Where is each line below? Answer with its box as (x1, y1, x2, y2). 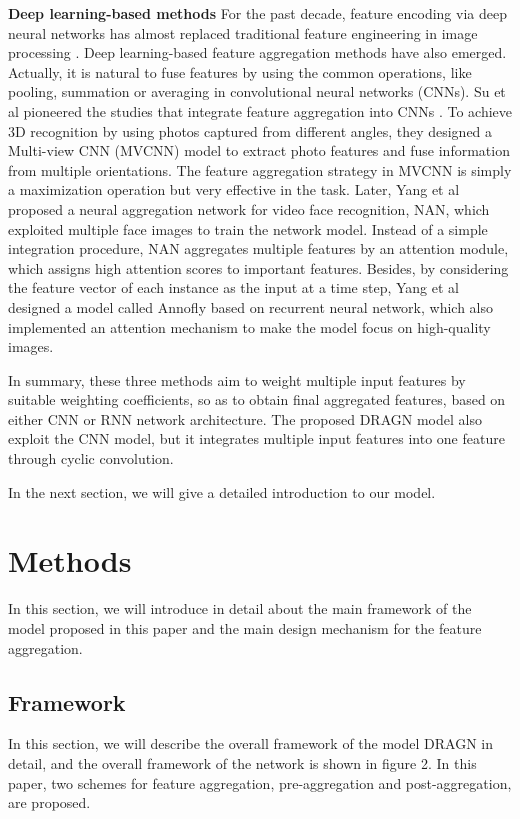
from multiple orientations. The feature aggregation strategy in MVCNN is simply (8, 159, 512, 180)
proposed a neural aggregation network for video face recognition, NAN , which (8, 198, 490, 219)
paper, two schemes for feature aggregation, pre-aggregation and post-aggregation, (8, 772, 512, 793)
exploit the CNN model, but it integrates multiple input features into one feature (8, 428, 505, 449)
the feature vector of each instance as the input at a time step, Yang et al (8, 277, 459, 298)
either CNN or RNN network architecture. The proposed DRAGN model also (8, 408, 482, 429)
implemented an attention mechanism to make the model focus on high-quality (8, 316, 491, 337)
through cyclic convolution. (8, 448, 174, 469)
